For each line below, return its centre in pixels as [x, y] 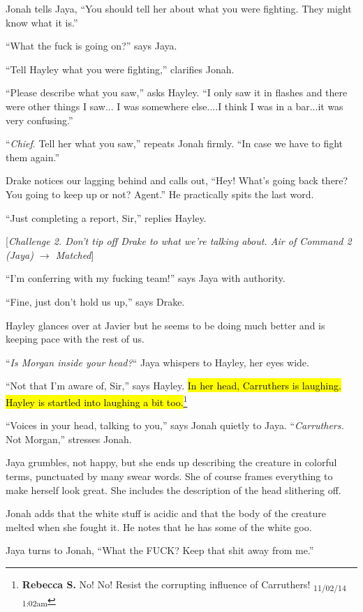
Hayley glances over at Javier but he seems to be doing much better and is [165, 325]
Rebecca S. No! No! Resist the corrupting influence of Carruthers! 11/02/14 [184, 585]
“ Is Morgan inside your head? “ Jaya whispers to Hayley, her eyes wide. [157, 362]
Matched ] [75, 254]
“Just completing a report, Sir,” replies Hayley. [106, 217]
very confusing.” [39, 120]
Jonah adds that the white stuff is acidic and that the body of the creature [166, 513]
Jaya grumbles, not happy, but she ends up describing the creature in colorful [171, 462]
